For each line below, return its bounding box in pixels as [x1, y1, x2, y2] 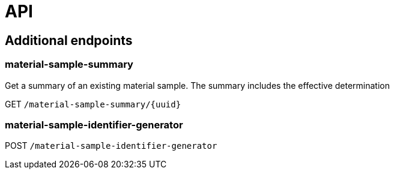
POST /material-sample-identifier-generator [5, 140, 217, 151]
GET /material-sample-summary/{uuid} [5, 98, 181, 109]
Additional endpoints [5, 32, 133, 48]
